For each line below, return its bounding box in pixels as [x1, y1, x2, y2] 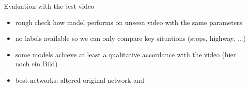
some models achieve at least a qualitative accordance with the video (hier [15, 49, 236, 59]
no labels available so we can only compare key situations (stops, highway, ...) [15, 33, 246, 43]
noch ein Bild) [15, 59, 58, 69]
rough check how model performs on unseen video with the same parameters [15, 17, 242, 27]
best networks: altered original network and [15, 75, 144, 85]
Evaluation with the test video [4, 1, 94, 11]
